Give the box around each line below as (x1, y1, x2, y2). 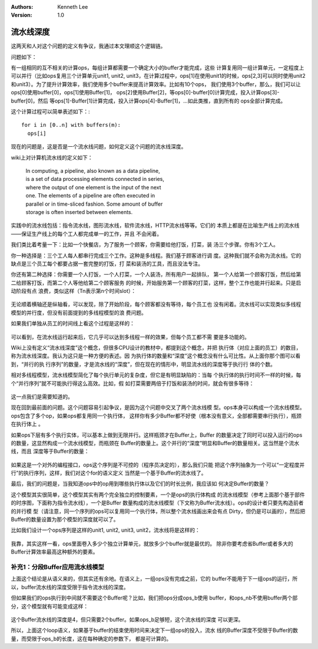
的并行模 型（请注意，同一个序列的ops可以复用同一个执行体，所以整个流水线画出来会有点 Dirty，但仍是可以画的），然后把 (11, 508, 306, 515)
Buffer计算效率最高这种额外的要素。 (11, 548, 98, 555)
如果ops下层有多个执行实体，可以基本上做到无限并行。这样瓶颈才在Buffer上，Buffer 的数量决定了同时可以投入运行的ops (11, 431, 303, 439)
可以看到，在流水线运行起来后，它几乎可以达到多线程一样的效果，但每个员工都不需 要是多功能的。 (11, 333, 250, 340)
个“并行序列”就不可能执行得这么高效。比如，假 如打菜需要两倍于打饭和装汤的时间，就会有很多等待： (11, 380, 254, 387)
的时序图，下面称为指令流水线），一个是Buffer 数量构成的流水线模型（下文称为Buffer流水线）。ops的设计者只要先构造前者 (11, 499, 304, 506)
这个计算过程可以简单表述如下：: (11, 108, 91, 115)
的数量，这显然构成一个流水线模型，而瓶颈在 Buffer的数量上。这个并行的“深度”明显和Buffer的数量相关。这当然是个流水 (11, 439, 300, 446)
